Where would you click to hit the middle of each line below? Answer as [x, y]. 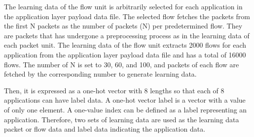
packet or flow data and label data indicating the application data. [105, 129]
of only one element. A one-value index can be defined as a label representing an [126, 109]
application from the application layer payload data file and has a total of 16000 [125, 54]
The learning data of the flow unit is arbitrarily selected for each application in [123, 6]
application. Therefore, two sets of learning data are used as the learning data [122, 119]
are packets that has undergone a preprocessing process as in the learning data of [127, 35]
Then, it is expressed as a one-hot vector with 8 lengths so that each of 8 [114, 90]
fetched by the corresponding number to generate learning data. [100, 74]
